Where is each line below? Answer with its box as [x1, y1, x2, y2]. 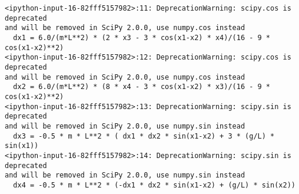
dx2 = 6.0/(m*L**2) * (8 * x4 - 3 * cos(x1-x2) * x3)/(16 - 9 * [13, 83, 271, 91]
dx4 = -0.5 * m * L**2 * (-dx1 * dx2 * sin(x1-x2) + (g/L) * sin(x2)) [13, 180, 295, 189]
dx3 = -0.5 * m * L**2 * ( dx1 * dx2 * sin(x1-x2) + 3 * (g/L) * [13, 131, 275, 140]
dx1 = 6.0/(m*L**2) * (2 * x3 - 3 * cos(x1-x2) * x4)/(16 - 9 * [13, 33, 271, 42]
